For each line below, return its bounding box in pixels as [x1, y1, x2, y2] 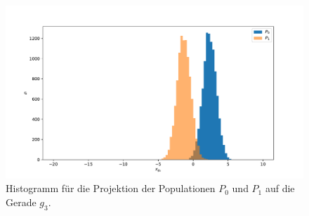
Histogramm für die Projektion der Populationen [6, 181, 216, 196]
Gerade [6, 194, 37, 209]
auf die [265, 181, 295, 196]
